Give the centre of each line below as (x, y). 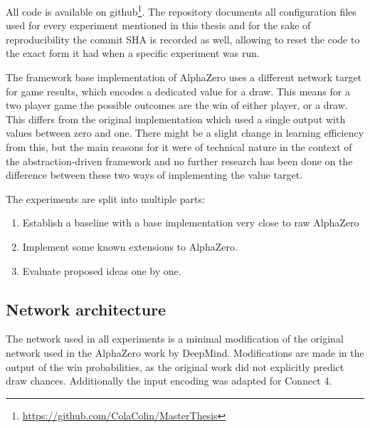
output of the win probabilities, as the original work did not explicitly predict (175, 366)
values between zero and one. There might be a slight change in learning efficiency (185, 133)
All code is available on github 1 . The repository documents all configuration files (181, 10)
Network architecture (86, 309)
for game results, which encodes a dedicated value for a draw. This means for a (178, 91)
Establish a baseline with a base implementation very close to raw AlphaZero (191, 223)
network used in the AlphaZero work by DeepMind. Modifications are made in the (185, 352)
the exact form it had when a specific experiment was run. (133, 53)
